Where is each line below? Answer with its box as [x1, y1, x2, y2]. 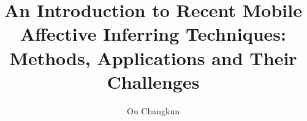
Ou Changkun [127, 104, 180, 117]
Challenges [107, 69, 200, 94]
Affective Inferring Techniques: [20, 21, 286, 46]
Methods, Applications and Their [9, 45, 297, 70]
